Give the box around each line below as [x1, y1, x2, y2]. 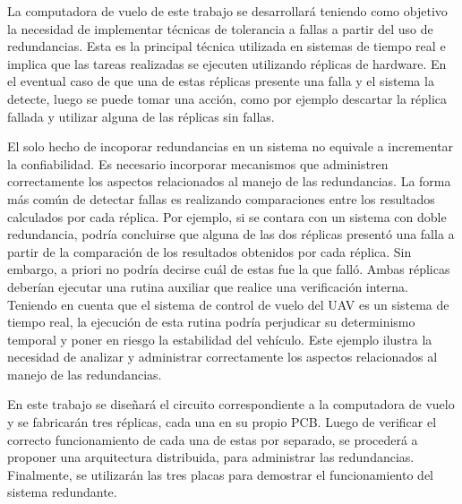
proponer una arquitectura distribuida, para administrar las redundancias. [7, 448, 415, 466]
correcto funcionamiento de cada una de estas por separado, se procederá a [7, 430, 418, 448]
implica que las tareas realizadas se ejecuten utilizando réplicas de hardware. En [7, 54, 447, 73]
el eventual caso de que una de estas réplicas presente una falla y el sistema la [7, 72, 434, 90]
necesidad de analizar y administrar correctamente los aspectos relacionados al [7, 347, 438, 366]
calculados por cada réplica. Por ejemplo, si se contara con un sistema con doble [7, 207, 447, 226]
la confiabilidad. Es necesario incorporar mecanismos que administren [7, 154, 389, 173]
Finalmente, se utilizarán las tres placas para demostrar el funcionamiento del [7, 465, 433, 483]
